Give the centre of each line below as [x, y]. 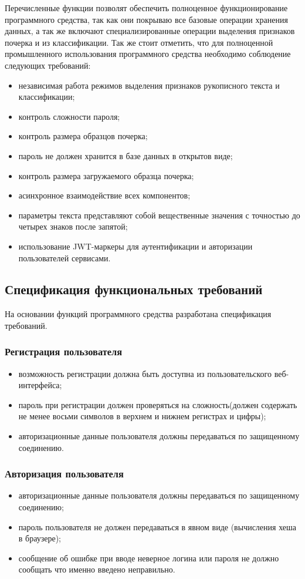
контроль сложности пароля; [69, 116]
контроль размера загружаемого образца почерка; [106, 175]
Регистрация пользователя [64, 351]
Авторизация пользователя [64, 474]
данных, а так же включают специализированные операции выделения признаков [150, 31]
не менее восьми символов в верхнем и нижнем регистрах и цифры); [142, 416]
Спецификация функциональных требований [134, 289]
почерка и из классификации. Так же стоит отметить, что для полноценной [139, 42]
